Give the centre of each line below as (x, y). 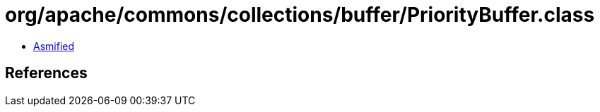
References (46, 73)
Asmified (54, 46)
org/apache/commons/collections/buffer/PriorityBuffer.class (300, 15)
